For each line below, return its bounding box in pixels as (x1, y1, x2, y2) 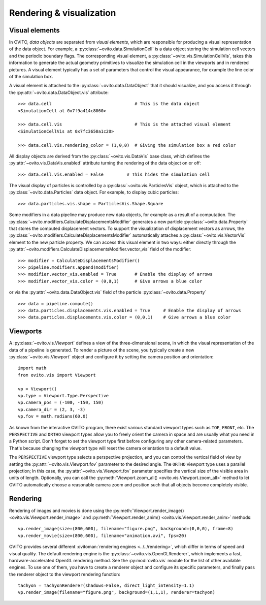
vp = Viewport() (18, 386, 57, 391)
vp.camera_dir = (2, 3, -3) (18, 407, 86, 412)
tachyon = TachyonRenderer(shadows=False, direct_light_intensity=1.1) (18, 583, 195, 588)
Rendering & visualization (9, 7, 116, 18)
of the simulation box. (9, 74, 53, 80)
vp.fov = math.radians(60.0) (18, 414, 88, 419)
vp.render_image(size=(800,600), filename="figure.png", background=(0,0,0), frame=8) (18, 526, 233, 532)
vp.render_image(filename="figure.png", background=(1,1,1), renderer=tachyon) (18, 590, 215, 595)
